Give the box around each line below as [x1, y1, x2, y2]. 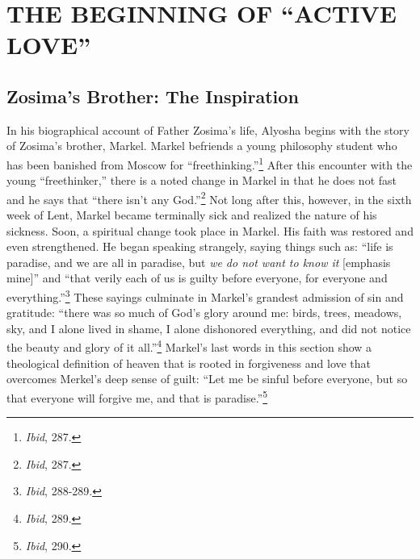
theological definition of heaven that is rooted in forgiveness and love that [6, 354, 372, 371]
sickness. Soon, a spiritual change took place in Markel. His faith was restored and [6, 222, 414, 239]
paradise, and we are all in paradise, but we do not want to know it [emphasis [6, 253, 391, 270]
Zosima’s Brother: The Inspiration [6, 83, 299, 108]
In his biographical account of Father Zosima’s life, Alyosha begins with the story [6, 121, 409, 138]
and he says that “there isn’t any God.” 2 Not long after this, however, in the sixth [6, 188, 412, 207]
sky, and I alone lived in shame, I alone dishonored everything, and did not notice [6, 319, 411, 336]
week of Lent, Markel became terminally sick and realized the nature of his [6, 206, 377, 223]
